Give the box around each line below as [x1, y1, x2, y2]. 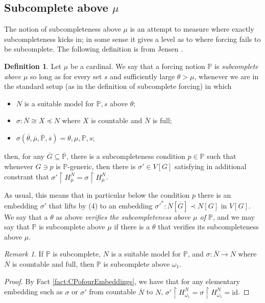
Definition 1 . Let [4, 60, 62, 71]
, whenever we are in [194, 71, 259, 81]
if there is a [114, 221, 150, 232]
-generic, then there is [67, 160, 136, 171]
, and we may [212, 211, 255, 222]
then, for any [4, 150, 45, 161]
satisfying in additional [175, 160, 247, 171]
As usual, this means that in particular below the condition [4, 190, 190, 200]
